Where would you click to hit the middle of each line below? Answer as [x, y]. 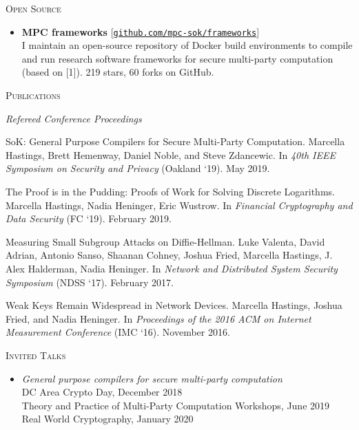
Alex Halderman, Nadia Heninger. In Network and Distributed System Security [172, 268]
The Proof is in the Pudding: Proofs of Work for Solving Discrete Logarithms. [170, 191]
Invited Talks [36, 355]
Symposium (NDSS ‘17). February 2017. [90, 282]
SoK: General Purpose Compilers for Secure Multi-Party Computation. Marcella [175, 141]
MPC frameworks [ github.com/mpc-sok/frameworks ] [141, 31]
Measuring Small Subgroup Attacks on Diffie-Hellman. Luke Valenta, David [165, 241]
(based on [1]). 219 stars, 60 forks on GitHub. [118, 72]
